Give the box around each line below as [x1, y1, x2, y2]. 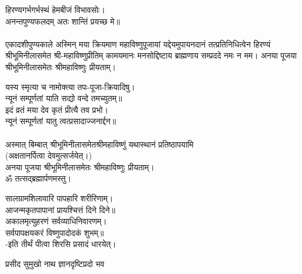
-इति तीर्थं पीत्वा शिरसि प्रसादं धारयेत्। [5, 238, 116, 250]
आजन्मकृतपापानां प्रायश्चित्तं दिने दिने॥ [5, 203, 115, 215]
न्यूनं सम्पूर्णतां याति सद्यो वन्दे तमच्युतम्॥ [5, 92, 122, 104]
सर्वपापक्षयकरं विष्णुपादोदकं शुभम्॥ [5, 226, 104, 238]
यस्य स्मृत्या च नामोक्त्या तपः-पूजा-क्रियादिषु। [5, 80, 135, 93]
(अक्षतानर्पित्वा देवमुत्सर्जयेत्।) [5, 149, 92, 162]
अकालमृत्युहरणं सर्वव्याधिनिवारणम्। [5, 215, 107, 227]
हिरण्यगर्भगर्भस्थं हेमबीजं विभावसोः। [5, 4, 105, 15]
